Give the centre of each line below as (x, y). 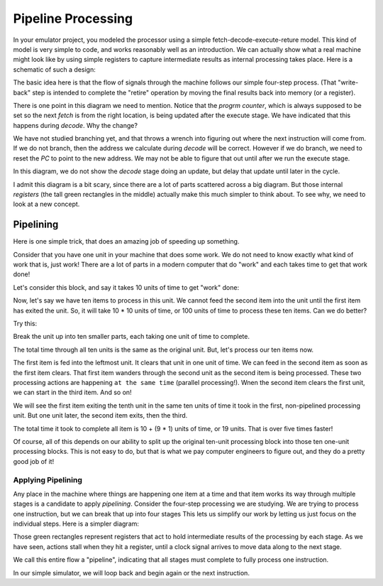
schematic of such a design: (54, 69)
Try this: (25, 324)
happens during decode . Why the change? (76, 125)
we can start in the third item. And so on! (72, 392)
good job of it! (34, 461)
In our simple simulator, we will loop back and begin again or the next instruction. (131, 573)
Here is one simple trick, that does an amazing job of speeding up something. (126, 242)
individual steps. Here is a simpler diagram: (76, 524)
